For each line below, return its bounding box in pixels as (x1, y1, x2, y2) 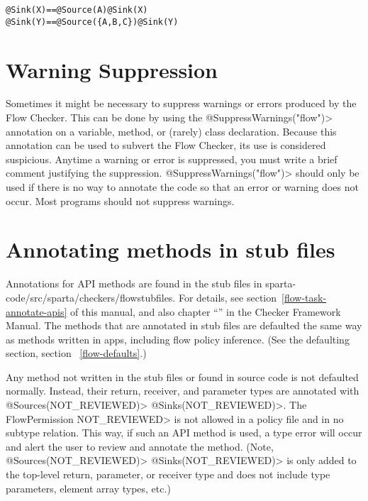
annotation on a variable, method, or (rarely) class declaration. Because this (6, 123, 337, 138)
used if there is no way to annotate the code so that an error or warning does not (6, 180, 359, 194)
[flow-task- (281, 290, 327, 304)
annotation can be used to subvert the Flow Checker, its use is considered (6, 138, 326, 153)
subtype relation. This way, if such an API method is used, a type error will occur (6, 425, 362, 440)
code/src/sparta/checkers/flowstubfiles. (6, 290, 176, 304)
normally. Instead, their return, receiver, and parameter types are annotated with (6, 383, 359, 398)
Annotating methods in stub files (6, 235, 335, 264)
